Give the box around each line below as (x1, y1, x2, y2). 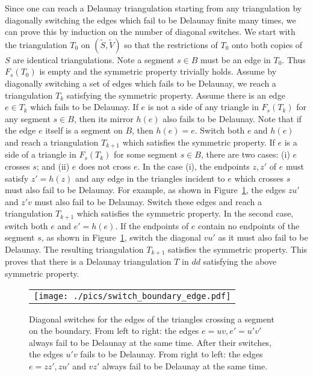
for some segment (114, 148, 178, 161)
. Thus (282, 53, 306, 66)
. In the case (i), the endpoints (137, 159, 250, 172)
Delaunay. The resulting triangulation (5, 243, 144, 255)
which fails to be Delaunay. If (30, 100, 138, 113)
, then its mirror (73, 112, 134, 125)
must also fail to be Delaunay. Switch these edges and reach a (34, 195, 262, 208)
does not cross (79, 159, 131, 172)
